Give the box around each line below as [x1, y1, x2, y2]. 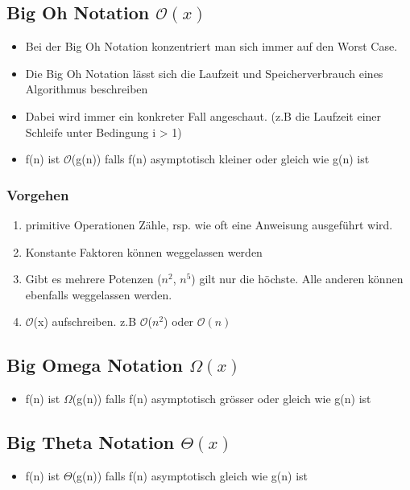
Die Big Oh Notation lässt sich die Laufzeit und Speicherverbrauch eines [25, 64, 383, 81]
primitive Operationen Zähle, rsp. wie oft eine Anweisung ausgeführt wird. [25, 216, 393, 233]
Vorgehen [6, 184, 69, 204]
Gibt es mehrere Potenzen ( [25, 270, 162, 287]
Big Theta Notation [6, 430, 175, 455]
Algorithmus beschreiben [25, 80, 148, 97]
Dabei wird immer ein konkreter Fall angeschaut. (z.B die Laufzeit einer [25, 107, 382, 124]
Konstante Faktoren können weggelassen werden [25, 243, 263, 260]
